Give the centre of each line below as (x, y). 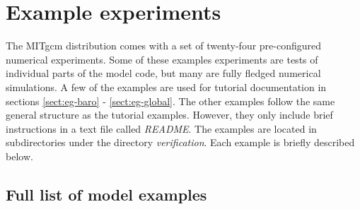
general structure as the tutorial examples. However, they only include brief (169, 115)
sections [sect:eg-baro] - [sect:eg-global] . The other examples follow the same (170, 101)
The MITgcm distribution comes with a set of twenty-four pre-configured (164, 46)
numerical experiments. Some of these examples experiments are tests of (162, 59)
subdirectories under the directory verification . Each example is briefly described (180, 142)
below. (19, 156)
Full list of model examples (106, 194)
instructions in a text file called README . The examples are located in (161, 128)
